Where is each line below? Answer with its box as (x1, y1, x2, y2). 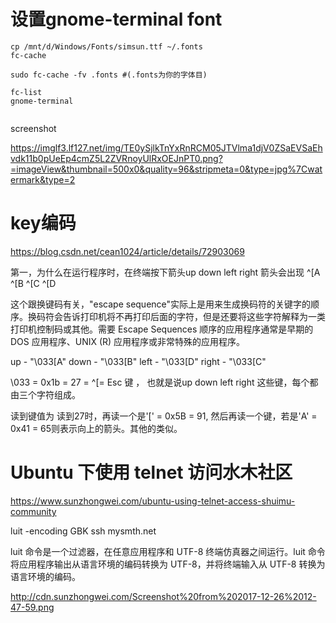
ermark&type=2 (10, 173, 76, 185)
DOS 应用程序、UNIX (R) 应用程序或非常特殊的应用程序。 (10, 335, 246, 347)
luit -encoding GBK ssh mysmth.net (10, 525, 157, 537)
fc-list (10, 87, 43, 97)
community (10, 505, 57, 517)
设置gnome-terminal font (10, 8, 223, 31)
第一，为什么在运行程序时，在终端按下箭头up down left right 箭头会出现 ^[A (10, 266, 321, 278)
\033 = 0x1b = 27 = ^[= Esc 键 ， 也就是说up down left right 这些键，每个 (10, 376, 310, 388)
